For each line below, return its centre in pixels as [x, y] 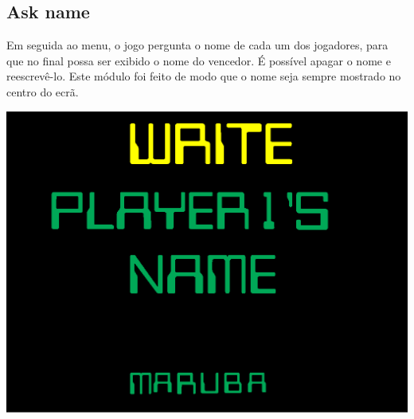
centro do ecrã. [43, 91]
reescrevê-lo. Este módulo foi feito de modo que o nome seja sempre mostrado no [204, 76]
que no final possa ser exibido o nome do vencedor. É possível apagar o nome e [199, 60]
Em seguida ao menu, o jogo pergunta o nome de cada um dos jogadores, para [197, 45]
